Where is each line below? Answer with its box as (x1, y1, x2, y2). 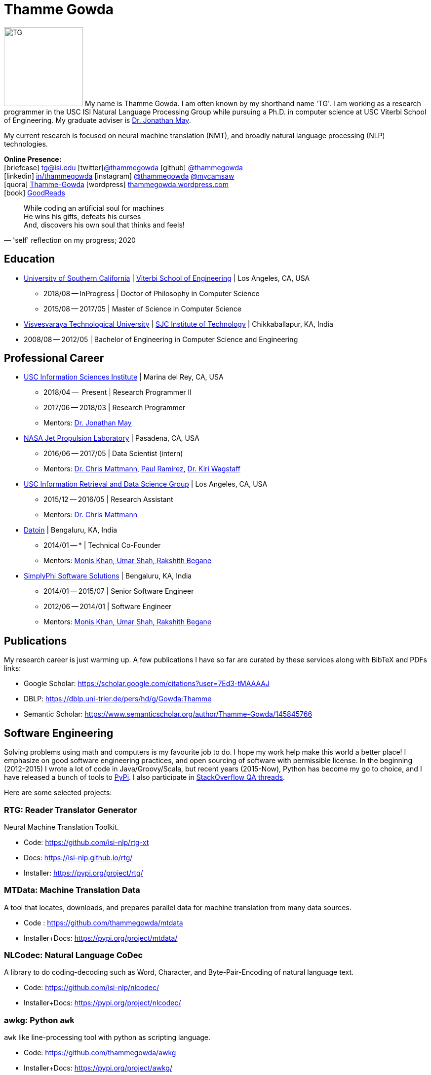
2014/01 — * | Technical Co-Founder (43, 541, 161, 550)
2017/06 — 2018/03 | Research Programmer (43, 403, 186, 412)
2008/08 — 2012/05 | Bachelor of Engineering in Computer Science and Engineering (24, 335, 298, 344)
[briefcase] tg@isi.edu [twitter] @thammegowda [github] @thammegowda (4, 163, 243, 172)
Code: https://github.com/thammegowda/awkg (24, 1048, 176, 1057)
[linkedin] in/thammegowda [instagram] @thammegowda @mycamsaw (4, 171, 235, 180)
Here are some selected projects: (4, 788, 112, 797)
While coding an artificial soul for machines (24, 203, 164, 212)
